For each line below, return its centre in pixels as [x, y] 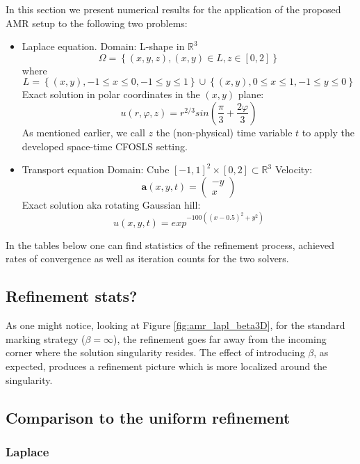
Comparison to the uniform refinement [148, 417]
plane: [251, 94]
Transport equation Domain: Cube [96, 169]
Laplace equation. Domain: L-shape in [103, 46]
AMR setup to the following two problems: [97, 23]
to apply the [328, 132]
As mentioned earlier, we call [83, 132]
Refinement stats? [72, 296]
